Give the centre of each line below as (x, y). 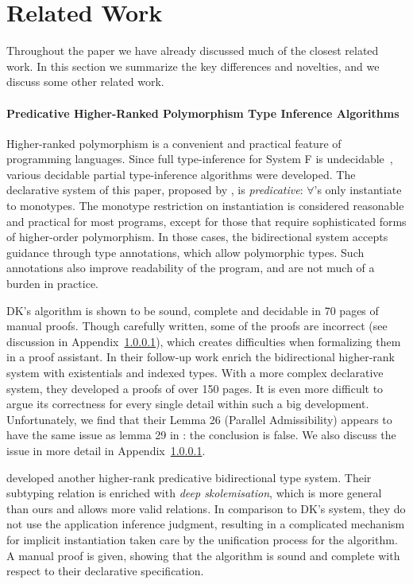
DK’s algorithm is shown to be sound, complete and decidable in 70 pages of (193, 310)
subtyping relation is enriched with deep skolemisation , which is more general (194, 493)
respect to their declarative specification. (105, 571)
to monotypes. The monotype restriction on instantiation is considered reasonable (205, 206)
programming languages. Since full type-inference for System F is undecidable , (200, 159)
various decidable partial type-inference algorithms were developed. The (181, 174)
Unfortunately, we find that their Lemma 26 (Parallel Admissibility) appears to (199, 419)
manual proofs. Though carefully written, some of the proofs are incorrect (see (197, 326)
